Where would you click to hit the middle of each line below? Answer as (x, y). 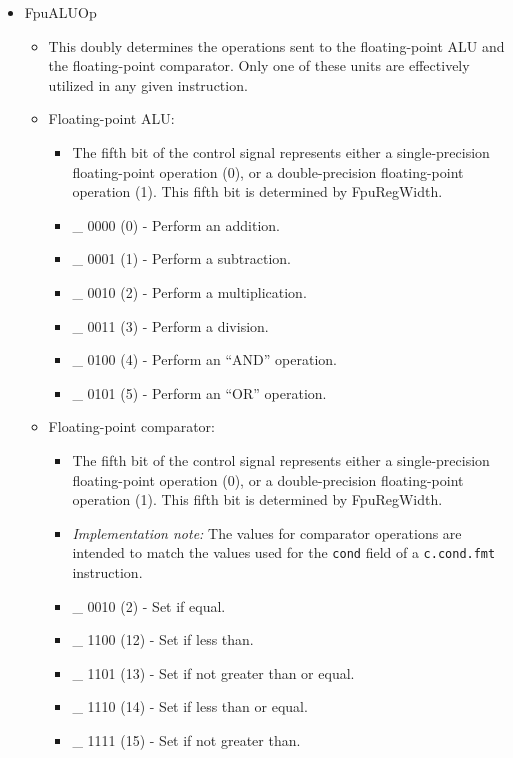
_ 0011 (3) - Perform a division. (170, 325)
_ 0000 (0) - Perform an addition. (176, 224)
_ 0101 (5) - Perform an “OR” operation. (199, 392)
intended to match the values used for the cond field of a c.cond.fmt (284, 552)
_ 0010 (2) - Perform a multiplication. (189, 291)
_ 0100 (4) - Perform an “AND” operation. (204, 359)
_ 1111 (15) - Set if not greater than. (186, 739)
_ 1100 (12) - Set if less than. (163, 639)
